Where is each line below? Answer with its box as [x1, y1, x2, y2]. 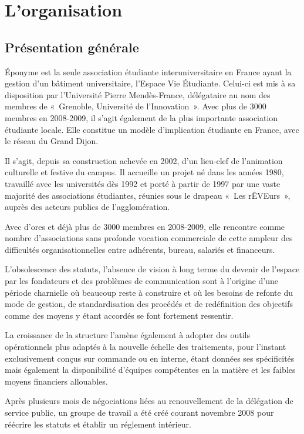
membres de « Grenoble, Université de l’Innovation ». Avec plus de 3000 [5, 100, 266, 112]
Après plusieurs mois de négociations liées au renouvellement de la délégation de [5, 395, 293, 407]
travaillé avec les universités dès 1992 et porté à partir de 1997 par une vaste [5, 177, 281, 189]
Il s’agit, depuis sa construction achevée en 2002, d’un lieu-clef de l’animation [5, 154, 283, 166]
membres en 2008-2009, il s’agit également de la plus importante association [5, 111, 278, 123]
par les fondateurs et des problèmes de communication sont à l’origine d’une [5, 275, 279, 287]
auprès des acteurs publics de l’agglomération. [5, 201, 170, 213]
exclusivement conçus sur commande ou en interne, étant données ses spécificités [5, 352, 295, 364]
